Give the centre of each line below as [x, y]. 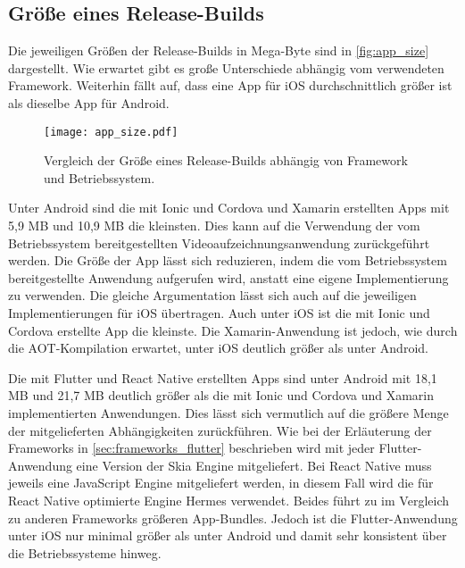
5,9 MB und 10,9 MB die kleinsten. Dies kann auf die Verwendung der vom [214, 226]
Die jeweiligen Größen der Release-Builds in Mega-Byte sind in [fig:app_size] [219, 50]
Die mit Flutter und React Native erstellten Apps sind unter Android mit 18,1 [223, 377]
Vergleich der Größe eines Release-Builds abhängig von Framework [226, 160]
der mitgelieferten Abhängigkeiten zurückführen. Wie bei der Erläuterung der [220, 430]
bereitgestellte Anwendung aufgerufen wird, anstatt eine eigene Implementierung [228, 277]
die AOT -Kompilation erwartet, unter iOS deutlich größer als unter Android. [218, 348]
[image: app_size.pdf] [111, 132]
